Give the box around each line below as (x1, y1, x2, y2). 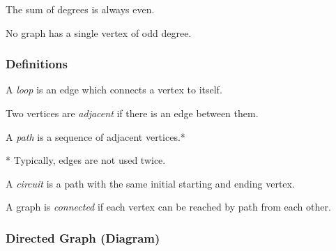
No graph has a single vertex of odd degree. (6, 25, 192, 40)
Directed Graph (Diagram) (6, 229, 160, 246)
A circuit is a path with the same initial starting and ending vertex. (6, 176, 295, 190)
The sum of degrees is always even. (6, 2, 155, 16)
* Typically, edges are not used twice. (6, 153, 166, 167)
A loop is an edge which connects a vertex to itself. (6, 82, 222, 97)
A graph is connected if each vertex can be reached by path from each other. (6, 199, 331, 214)
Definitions (6, 55, 68, 73)
